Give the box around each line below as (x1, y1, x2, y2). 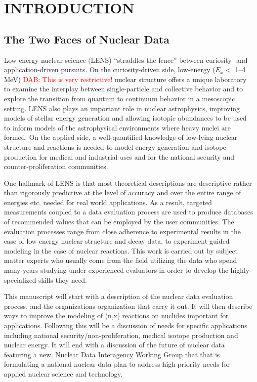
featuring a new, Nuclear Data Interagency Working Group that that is (4, 349, 220, 359)
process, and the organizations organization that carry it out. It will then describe (4, 300, 253, 311)
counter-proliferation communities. (4, 161, 108, 171)
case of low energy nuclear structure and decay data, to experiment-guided (4, 236, 230, 246)
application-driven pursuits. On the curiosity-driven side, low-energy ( (4, 64, 215, 75)
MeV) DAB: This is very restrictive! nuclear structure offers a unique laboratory (4, 74, 247, 84)
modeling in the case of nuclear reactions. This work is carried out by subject (4, 245, 238, 255)
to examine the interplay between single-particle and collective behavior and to (4, 84, 243, 94)
